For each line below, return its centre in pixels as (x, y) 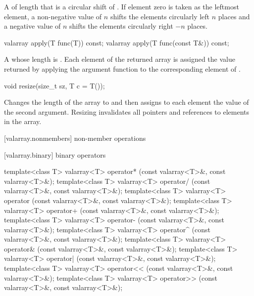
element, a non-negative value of (53, 16)
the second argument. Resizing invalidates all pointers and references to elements (127, 111)
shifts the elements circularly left (160, 16)
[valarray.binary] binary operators (55, 154)
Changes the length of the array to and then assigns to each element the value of (127, 102)
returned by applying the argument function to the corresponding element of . (122, 68)
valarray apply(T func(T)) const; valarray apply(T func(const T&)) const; (117, 42)
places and (234, 16)
